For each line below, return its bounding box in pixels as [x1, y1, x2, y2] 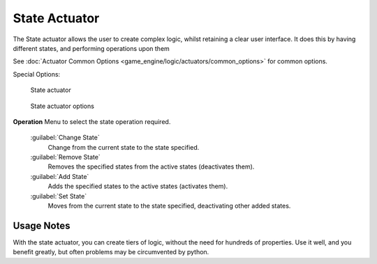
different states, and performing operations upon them [13, 44, 170, 52]
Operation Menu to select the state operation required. [13, 117, 171, 125]
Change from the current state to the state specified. [47, 143, 200, 151]
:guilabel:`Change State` [30, 133, 101, 142]
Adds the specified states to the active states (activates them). [47, 182, 228, 191]
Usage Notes [13, 219, 71, 231]
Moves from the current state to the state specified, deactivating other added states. [47, 202, 291, 210]
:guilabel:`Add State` [30, 172, 89, 180]
